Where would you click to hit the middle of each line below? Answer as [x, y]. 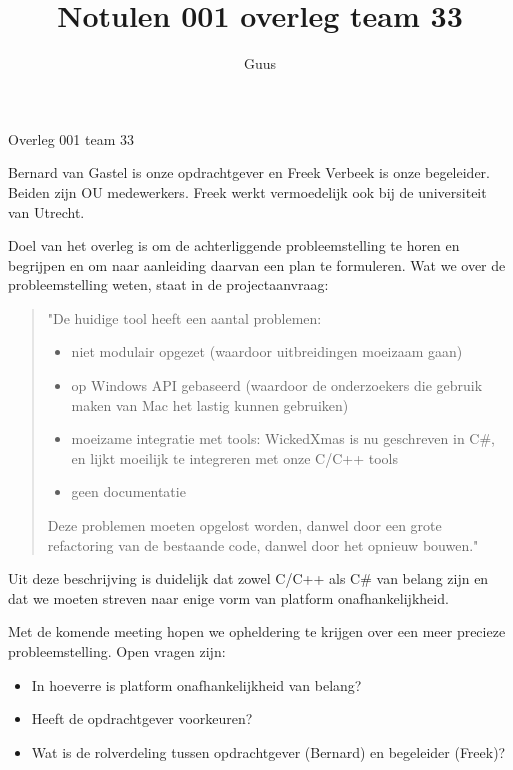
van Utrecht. [46, 211]
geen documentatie [128, 491]
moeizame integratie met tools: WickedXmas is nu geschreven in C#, [283, 438]
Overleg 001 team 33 [71, 138]
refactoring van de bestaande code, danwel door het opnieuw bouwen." [263, 544]
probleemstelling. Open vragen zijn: [117, 651]
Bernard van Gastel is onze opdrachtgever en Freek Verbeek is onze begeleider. [249, 172]
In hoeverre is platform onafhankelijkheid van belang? [196, 684]
